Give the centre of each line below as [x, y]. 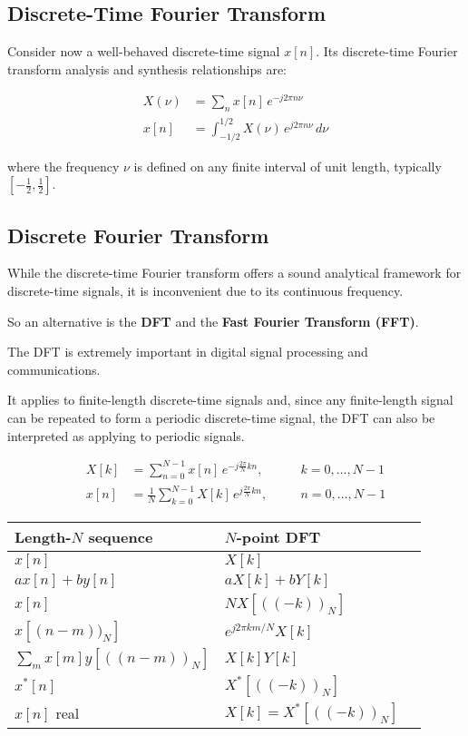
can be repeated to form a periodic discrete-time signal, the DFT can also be [221, 417]
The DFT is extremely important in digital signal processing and [188, 352]
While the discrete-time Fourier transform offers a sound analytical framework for [234, 273]
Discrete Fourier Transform [138, 235]
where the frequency [63, 166]
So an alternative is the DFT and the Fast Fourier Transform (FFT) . [213, 321]
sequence [121, 536]
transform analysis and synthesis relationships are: [147, 69]
